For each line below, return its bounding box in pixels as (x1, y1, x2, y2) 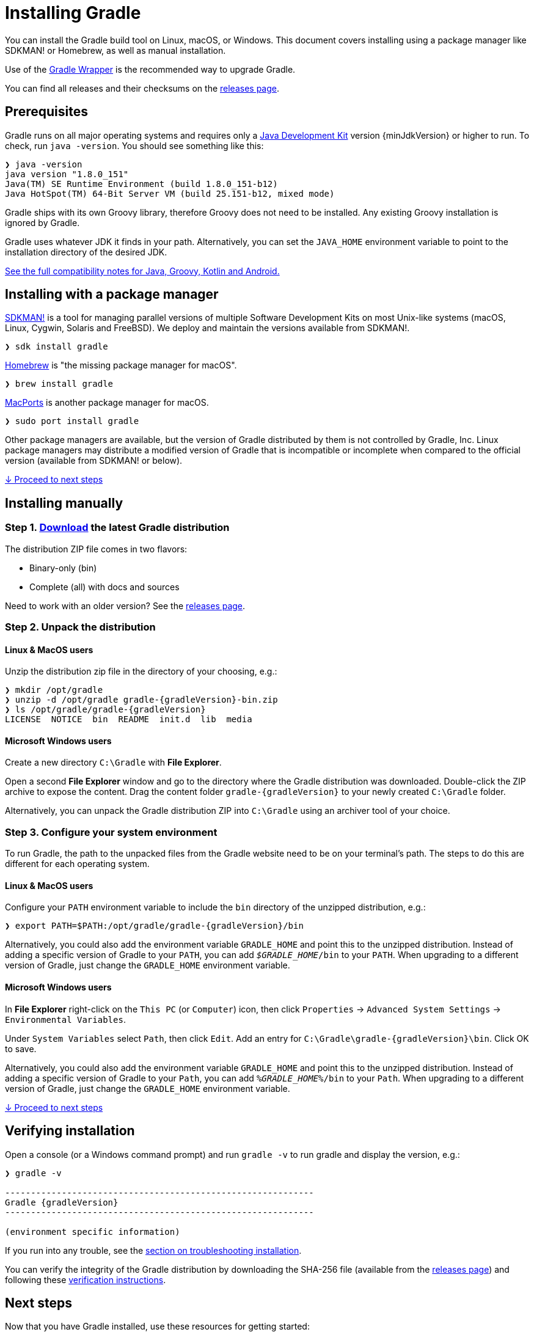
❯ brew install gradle (5, 379, 114, 389)
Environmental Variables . (5, 1014, 126, 1025)
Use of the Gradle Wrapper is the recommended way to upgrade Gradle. (5, 64, 296, 75)
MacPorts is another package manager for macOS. (5, 397, 209, 408)
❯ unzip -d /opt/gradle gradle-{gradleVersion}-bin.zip (5, 695, 278, 705)
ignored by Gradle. (5, 217, 80, 228)
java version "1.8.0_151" (5, 169, 129, 179)
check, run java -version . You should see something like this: (5, 140, 264, 151)
